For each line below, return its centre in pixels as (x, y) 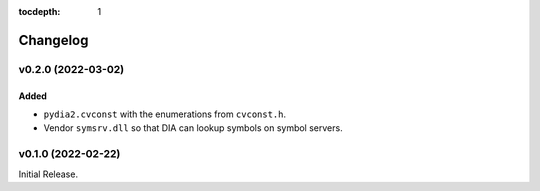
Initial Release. (48, 174)
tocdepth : (39, 11)
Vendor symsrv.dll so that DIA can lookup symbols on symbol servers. (193, 128)
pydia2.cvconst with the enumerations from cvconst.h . (165, 114)
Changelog (53, 40)
